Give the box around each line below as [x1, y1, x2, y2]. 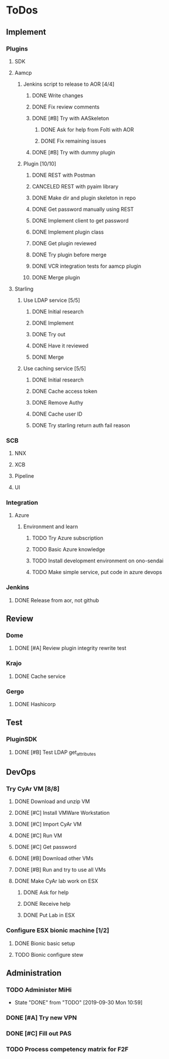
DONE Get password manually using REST [32, 205, 134, 213]
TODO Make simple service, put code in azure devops [32, 569, 163, 576]
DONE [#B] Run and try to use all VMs [14, 866, 106, 873]
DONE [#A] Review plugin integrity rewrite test [14, 645, 127, 652]
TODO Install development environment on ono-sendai [32, 557, 164, 564]
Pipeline [14, 473, 35, 480]
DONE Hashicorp [14, 701, 56, 708]
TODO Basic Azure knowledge [32, 546, 105, 553]
